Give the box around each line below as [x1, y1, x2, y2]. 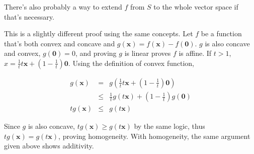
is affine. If [179, 48, 212, 58]
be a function [201, 28, 242, 39]
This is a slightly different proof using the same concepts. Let [4, 28, 193, 39]
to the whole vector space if [153, 2, 238, 12]
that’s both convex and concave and [4, 38, 115, 48]
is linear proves [124, 48, 171, 58]
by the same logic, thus [134, 121, 205, 131]
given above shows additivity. [4, 140, 94, 151]
